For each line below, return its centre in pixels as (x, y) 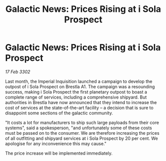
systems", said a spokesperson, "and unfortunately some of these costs (79, 128)
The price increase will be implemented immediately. (59, 153)
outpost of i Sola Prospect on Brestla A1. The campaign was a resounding (80, 86)
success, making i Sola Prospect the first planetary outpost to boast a (76, 92)
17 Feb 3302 (18, 72)
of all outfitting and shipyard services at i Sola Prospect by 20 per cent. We (82, 138)
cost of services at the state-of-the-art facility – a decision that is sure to (79, 107)
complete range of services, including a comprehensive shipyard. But (76, 97)
